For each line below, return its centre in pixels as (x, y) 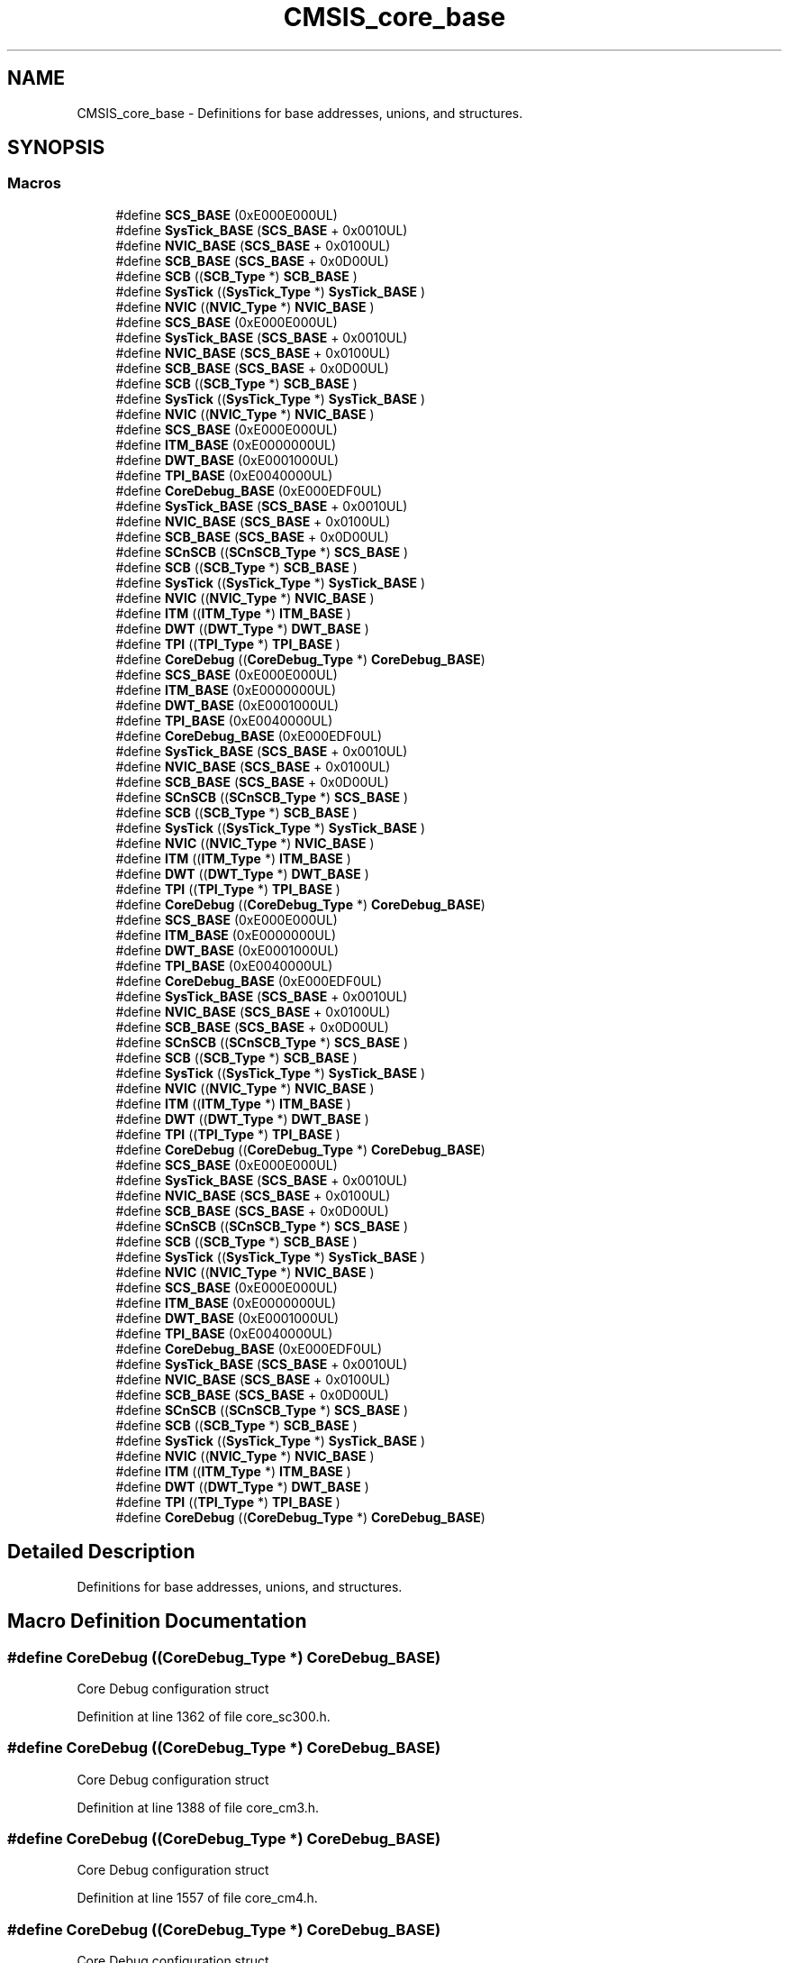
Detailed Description (101, 1552)
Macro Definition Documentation (157, 1621)
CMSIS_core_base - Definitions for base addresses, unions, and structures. (300, 113)
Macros (34, 183)
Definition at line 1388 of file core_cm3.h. (198, 1807)
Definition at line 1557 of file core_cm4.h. (197, 1898)
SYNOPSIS (56, 148)
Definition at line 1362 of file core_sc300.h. (204, 1716)
